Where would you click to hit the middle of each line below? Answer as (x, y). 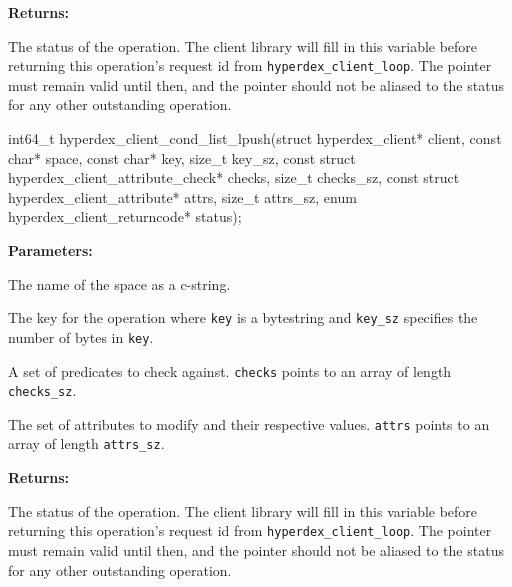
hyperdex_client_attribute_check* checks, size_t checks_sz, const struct (234, 177)
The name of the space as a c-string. (119, 283)
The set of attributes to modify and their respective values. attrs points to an (249, 423)
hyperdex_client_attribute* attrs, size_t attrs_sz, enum (182, 196)
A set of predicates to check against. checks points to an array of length (230, 370)
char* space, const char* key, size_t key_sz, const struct (182, 157)
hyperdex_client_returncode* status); (125, 216)
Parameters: (50, 250)
